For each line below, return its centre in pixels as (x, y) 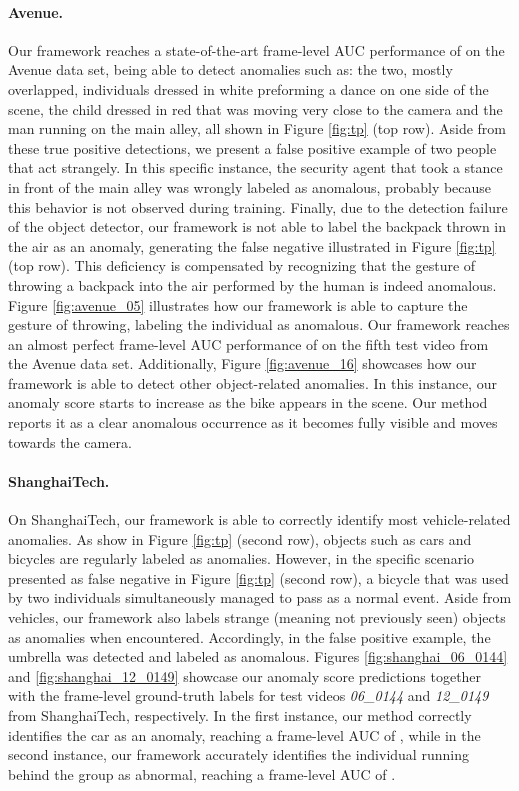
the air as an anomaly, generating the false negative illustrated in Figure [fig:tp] (252, 245)
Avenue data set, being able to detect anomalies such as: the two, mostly (230, 69)
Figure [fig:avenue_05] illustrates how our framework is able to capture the (238, 304)
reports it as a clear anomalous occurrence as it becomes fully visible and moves (253, 422)
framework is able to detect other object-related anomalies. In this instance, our (252, 382)
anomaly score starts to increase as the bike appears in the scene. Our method (248, 402)
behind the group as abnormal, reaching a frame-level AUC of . (202, 773)
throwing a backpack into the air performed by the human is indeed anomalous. (252, 284)
